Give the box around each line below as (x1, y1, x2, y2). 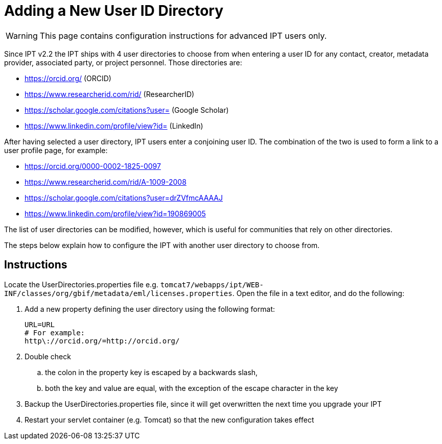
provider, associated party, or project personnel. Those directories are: (4, 58, 242, 67)
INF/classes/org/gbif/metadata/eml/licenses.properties (4, 289, 232, 298)
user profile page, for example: (4, 145, 108, 155)
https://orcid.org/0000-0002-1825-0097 (25, 161, 161, 170)
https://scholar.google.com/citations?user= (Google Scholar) (25, 105, 229, 114)
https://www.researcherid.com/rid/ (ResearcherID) (25, 89, 195, 98)
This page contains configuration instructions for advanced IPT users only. (39, 30, 327, 41)
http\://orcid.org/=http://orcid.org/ (25, 336, 180, 345)
